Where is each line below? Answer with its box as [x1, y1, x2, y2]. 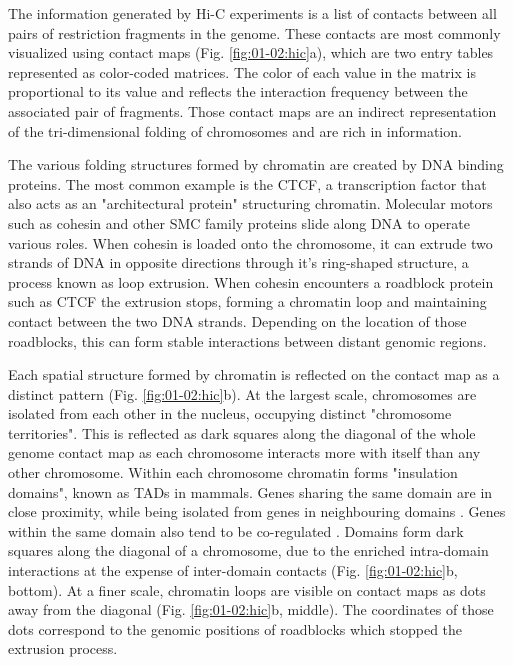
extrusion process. [8, 638, 118, 659]
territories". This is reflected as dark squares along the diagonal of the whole [8, 422, 476, 443]
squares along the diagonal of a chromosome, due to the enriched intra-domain [8, 540, 489, 561]
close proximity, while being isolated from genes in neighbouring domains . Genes [8, 501, 506, 522]
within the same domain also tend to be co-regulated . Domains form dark [8, 520, 464, 541]
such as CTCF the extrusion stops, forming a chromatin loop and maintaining [8, 291, 487, 312]
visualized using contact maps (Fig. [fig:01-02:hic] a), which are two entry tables [8, 42, 494, 63]
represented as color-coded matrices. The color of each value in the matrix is [8, 61, 476, 82]
